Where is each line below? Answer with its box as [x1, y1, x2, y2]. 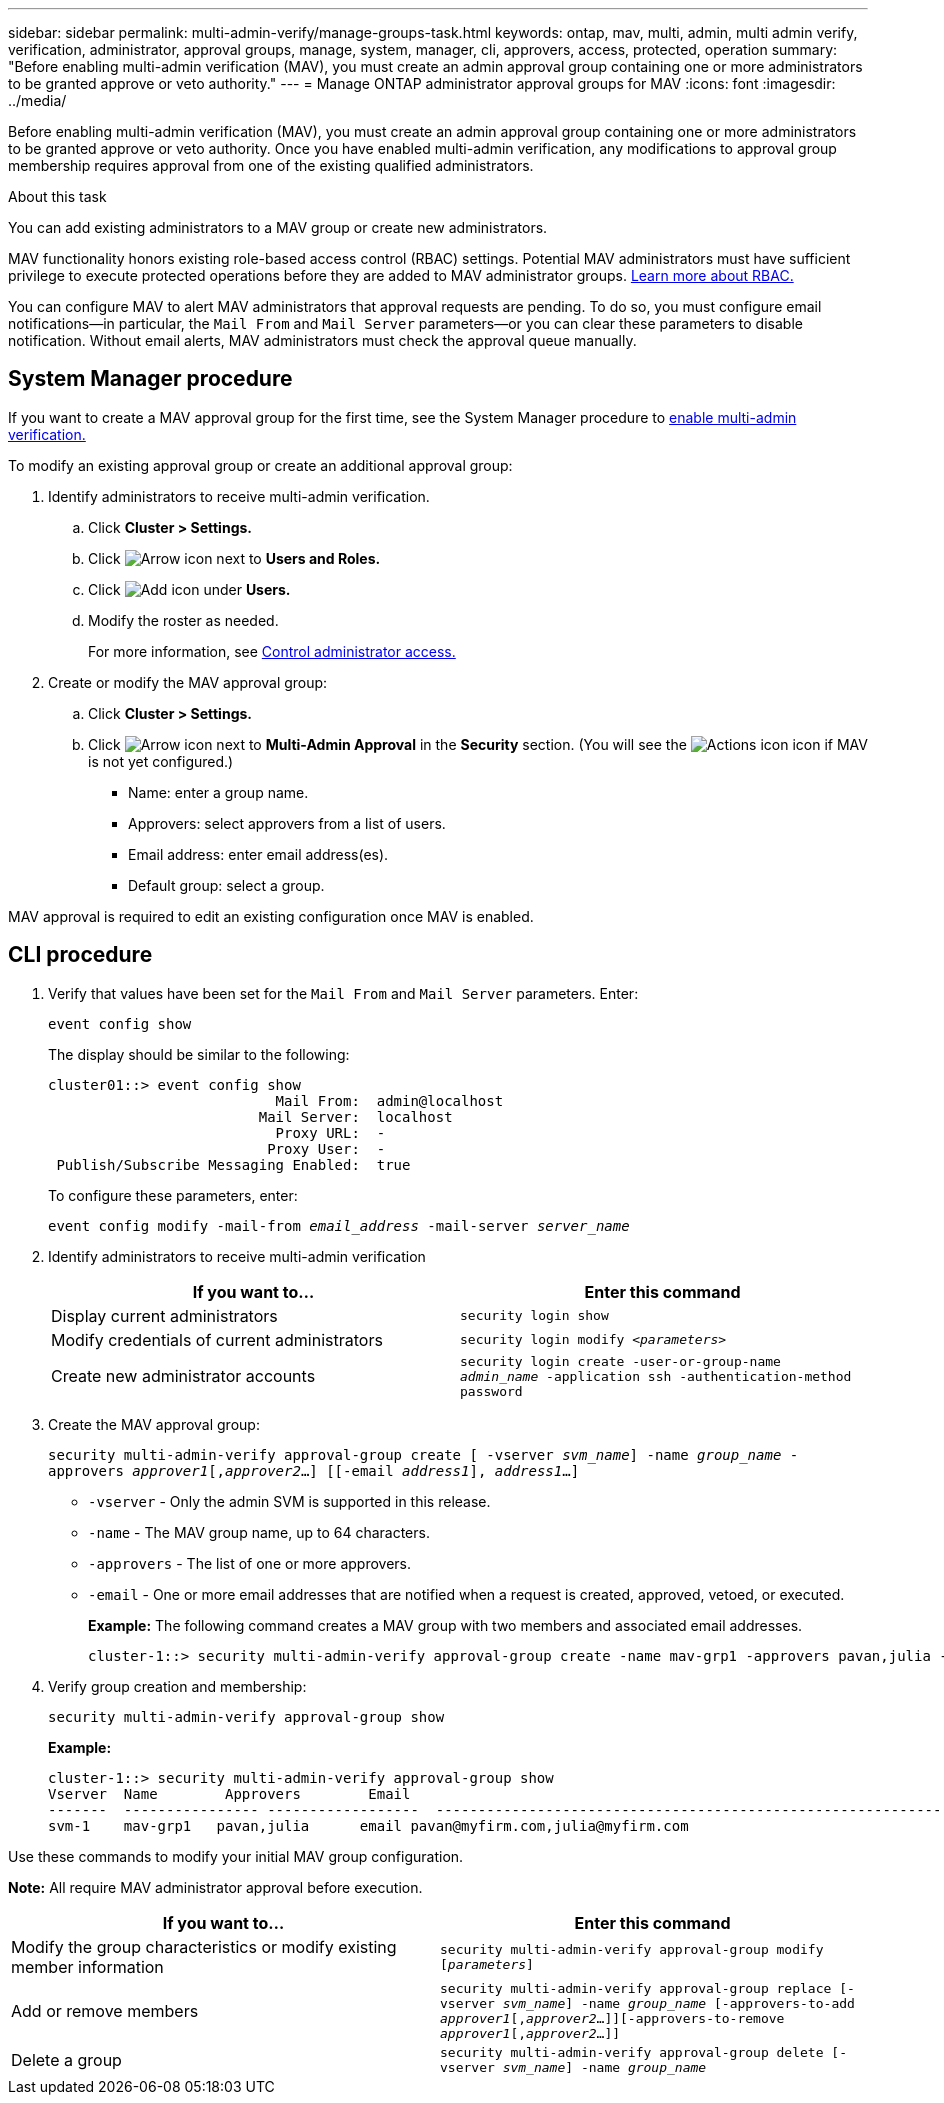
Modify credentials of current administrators [51, 1329, 383, 1350]
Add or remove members [11, 2000, 199, 2021]
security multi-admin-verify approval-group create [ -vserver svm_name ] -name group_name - [48, 1446, 799, 1463]
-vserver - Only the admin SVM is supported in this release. [88, 1492, 491, 1510]
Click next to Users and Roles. [88, 549, 381, 567]
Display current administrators [51, 1305, 278, 1326]
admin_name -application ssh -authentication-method [460, 1368, 852, 1384]
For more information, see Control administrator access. [88, 642, 456, 660]
